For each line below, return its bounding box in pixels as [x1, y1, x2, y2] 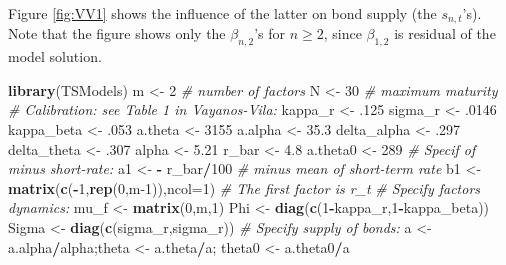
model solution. [8, 46, 102, 67]
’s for [254, 23, 285, 44]
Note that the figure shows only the [8, 23, 226, 44]
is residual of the [394, 23, 496, 44]
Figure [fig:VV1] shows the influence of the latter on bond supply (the [8, 3, 437, 23]
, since [323, 23, 362, 44]
